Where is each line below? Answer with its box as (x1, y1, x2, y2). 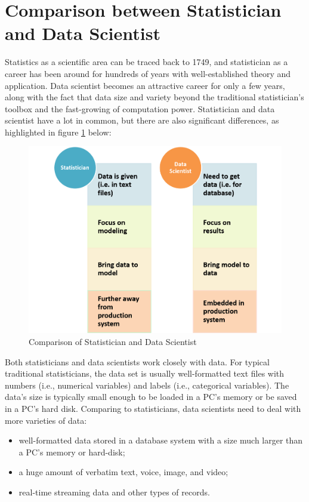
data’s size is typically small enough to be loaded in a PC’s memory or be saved (5, 390, 297, 403)
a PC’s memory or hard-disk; (18, 445, 125, 458)
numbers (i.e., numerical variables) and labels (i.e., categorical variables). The (5, 378, 289, 391)
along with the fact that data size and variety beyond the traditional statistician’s (5, 91, 304, 103)
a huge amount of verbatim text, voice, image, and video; (18, 466, 228, 478)
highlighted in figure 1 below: (5, 125, 112, 138)
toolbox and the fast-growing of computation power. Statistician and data (5, 102, 275, 115)
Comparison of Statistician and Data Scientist (29, 335, 197, 347)
